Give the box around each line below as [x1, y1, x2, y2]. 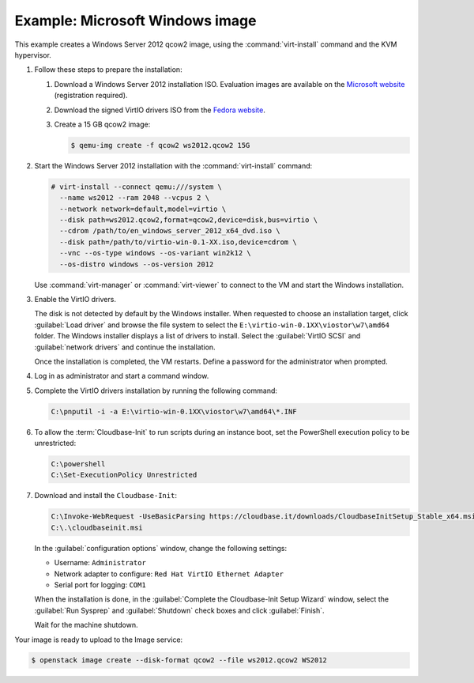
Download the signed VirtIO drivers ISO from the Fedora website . [54, 105, 266, 115]
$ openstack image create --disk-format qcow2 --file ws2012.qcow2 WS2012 [31, 656, 328, 665]
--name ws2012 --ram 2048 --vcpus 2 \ [59, 194, 209, 202]
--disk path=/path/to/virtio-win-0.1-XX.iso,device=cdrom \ [59, 237, 297, 247]
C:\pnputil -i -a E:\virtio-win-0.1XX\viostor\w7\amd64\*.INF [51, 407, 297, 416]
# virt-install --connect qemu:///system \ [51, 182, 223, 191]
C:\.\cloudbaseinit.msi [51, 523, 144, 532]
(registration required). [54, 91, 128, 100]
